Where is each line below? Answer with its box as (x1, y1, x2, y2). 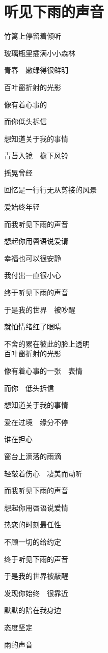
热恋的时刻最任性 (4, 519, 61, 530)
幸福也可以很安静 (4, 252, 61, 263)
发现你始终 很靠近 (4, 587, 68, 598)
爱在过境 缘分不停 (4, 416, 68, 427)
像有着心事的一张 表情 (4, 365, 83, 376)
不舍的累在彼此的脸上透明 (4, 338, 90, 349)
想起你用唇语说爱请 (4, 236, 68, 246)
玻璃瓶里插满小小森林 (4, 47, 75, 58)
